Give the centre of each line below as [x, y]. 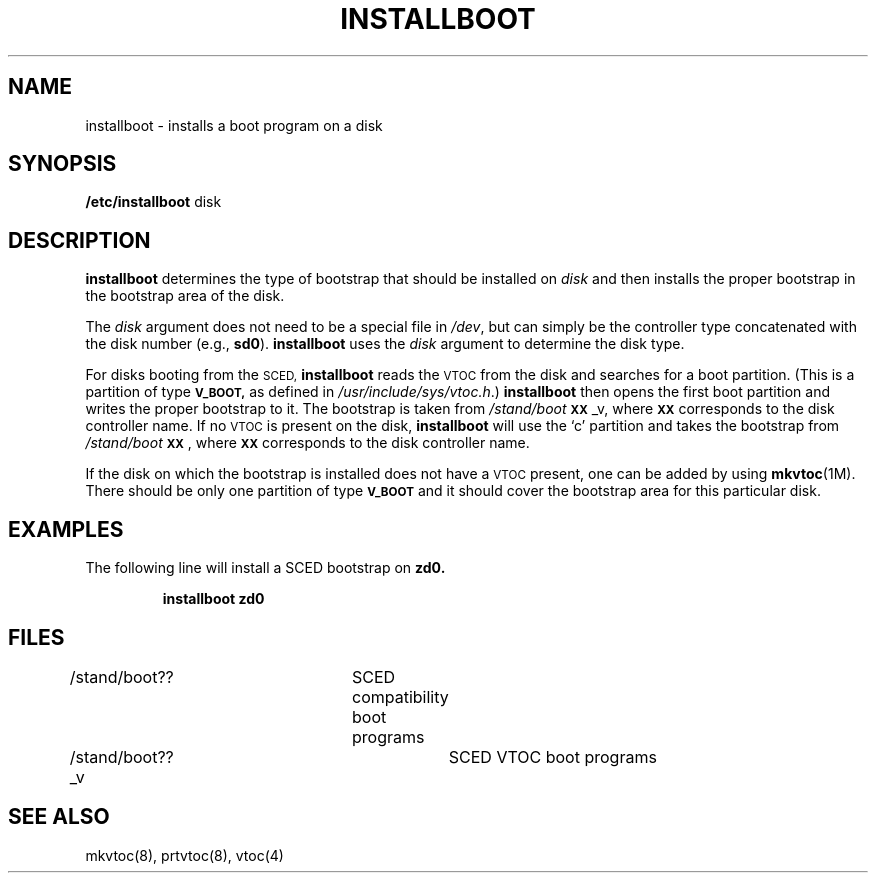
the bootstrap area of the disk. [185, 296]
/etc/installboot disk [153, 202]
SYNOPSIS [62, 164]
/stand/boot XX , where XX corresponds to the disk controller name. [307, 443]
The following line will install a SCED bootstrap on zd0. [265, 568]
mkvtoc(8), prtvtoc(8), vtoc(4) [184, 855]
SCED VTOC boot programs [552, 756]
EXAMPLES [66, 529]
